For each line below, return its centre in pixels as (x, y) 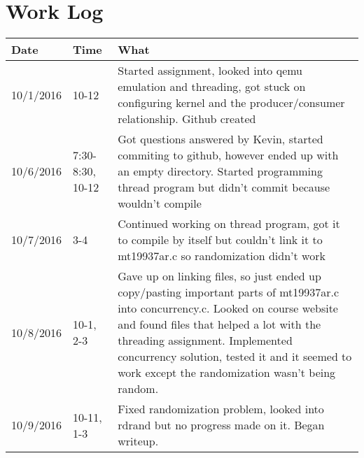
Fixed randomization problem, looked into (221, 409)
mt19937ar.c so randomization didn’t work (222, 256)
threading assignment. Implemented (205, 341)
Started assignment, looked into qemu (210, 71)
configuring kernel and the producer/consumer (231, 103)
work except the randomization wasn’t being (227, 373)
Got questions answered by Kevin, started (220, 139)
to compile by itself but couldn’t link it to (220, 240)
